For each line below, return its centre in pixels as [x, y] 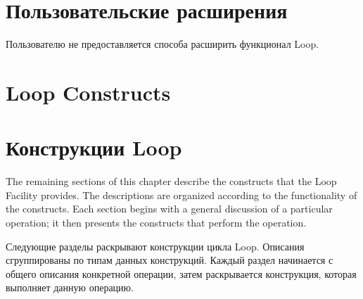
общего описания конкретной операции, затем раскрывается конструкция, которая [181, 273]
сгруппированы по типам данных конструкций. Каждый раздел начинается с [170, 260]
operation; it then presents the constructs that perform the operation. [156, 222]
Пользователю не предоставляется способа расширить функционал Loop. [163, 44]
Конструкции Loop [94, 147]
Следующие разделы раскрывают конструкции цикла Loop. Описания [155, 246]
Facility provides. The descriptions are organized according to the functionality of [181, 195]
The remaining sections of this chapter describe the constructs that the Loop [171, 181]
